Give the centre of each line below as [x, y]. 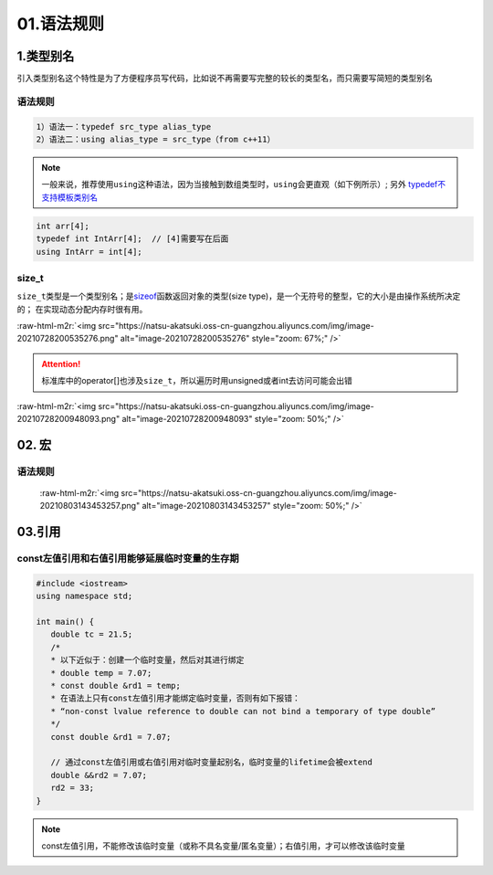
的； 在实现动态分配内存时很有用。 [82, 309]
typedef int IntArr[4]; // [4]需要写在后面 [132, 239]
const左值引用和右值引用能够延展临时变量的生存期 [128, 559]
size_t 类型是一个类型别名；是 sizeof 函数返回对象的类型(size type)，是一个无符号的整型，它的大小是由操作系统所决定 [239, 296]
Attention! [61, 364]
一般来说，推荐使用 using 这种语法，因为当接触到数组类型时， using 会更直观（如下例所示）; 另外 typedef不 [244, 184]
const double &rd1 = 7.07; [111, 737]
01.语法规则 [61, 24]
